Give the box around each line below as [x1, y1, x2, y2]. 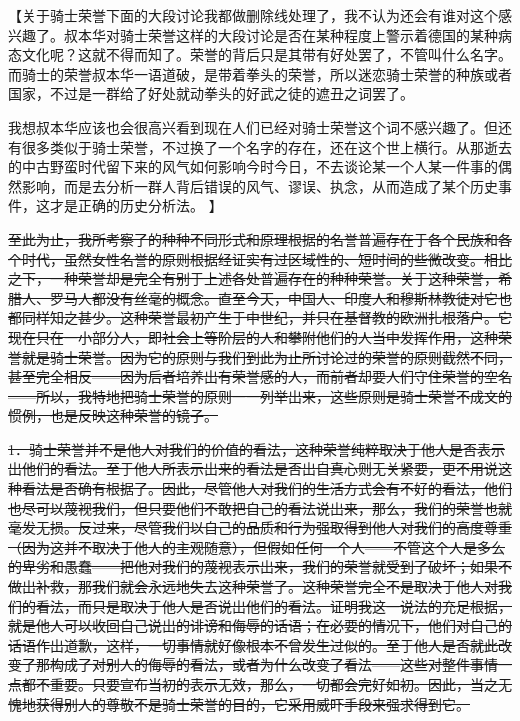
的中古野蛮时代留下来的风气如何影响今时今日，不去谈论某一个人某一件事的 [8, 156, 498, 177]
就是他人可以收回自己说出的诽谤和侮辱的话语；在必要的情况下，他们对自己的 [8, 615, 512, 636]
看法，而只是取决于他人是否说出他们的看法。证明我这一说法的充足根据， [35, 595, 512, 616]
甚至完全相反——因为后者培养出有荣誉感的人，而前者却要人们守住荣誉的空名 [8, 366, 512, 387]
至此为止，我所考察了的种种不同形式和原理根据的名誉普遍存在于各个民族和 [8, 228, 498, 249]
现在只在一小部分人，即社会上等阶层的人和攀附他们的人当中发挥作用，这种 [8, 326, 498, 347]
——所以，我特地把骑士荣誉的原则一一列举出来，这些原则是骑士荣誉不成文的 [8, 385, 512, 406]
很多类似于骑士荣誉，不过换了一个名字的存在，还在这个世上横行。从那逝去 [21, 136, 512, 157]
